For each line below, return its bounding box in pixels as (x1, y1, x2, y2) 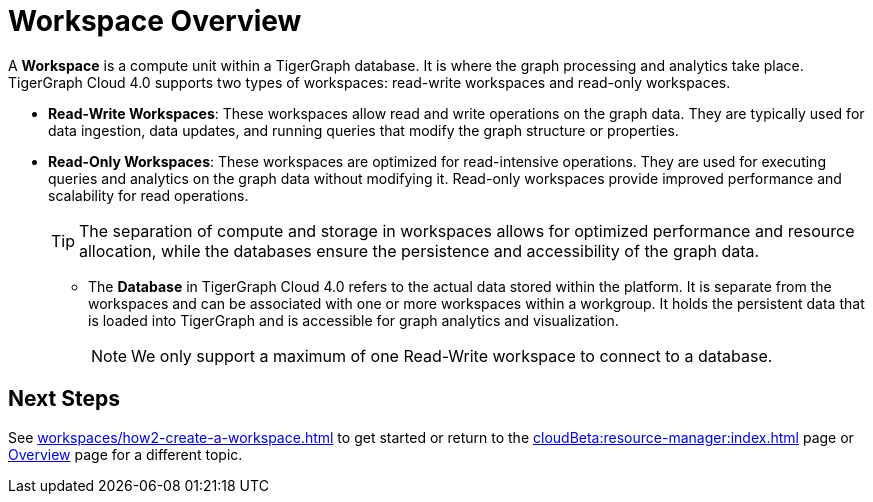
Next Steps (8, 386, 120, 412)
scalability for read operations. (48, 186, 249, 204)
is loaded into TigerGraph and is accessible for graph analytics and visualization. (88, 311, 619, 329)
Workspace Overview (8, 4, 302, 38)
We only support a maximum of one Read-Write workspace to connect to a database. (131, 345, 773, 366)
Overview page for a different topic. (8, 445, 243, 463)
